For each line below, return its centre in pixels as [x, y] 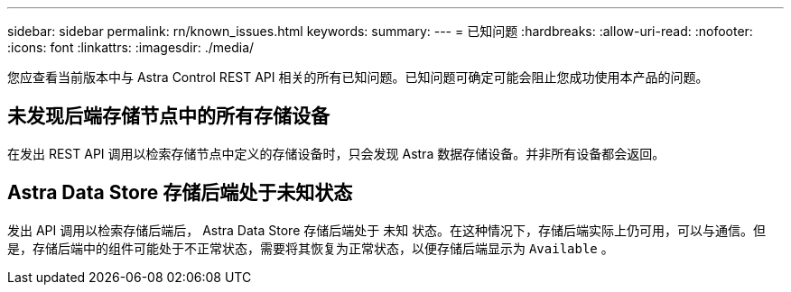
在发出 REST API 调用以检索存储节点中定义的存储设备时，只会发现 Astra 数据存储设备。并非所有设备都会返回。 [336, 153]
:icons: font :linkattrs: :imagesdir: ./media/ [131, 47]
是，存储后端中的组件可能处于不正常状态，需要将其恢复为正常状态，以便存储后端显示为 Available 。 [311, 248]
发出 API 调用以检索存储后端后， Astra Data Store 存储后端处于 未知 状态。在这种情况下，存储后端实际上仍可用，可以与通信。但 [387, 230]
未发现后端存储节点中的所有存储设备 [168, 116]
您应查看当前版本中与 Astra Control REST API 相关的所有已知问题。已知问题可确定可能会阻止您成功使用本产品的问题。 [358, 77]
